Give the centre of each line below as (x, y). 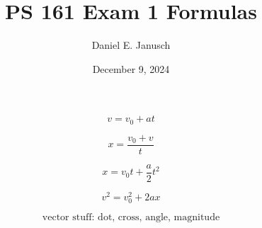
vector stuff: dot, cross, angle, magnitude (131, 218)
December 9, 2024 (131, 68)
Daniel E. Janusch (131, 45)
